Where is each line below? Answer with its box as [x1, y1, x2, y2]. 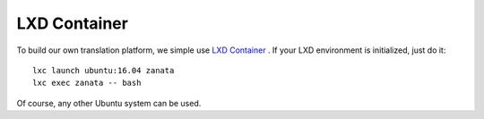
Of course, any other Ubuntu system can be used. [16, 98, 202, 108]
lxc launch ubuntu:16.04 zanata [32, 65, 175, 75]
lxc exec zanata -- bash [32, 78, 142, 89]
